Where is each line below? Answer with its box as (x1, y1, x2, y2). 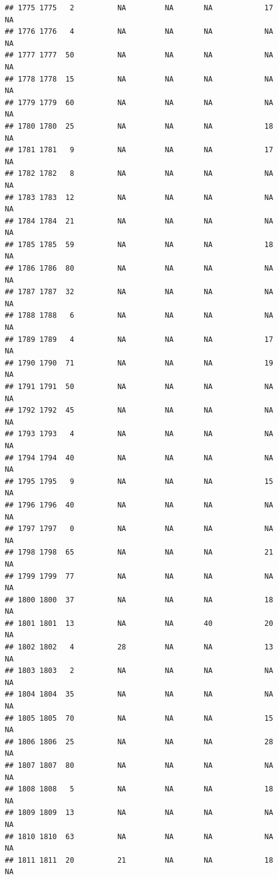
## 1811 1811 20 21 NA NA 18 (5, 855, 273, 865)
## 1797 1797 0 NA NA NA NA (5, 524, 273, 533)
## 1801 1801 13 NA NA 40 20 (5, 619, 273, 628)
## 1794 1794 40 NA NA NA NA (5, 453, 273, 462)
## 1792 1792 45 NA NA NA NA (5, 406, 273, 415)
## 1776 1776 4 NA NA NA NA (5, 27, 273, 36)
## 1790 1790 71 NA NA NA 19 (5, 358, 273, 367)
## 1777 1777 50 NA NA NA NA (5, 51, 273, 60)
